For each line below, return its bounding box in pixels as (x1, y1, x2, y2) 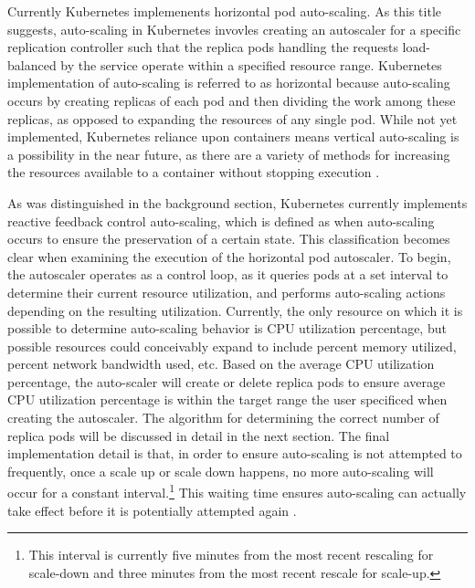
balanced (7, 55, 57, 74)
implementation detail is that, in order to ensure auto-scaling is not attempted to (7, 444, 462, 463)
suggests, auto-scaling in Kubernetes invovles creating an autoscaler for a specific (7, 19, 461, 38)
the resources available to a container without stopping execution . (7, 163, 380, 182)
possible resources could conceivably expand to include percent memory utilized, (7, 336, 457, 355)
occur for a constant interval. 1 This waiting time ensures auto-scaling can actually (7, 480, 467, 502)
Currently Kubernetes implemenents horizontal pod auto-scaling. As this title (7, 2, 442, 20)
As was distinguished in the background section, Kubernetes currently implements (7, 193, 468, 212)
